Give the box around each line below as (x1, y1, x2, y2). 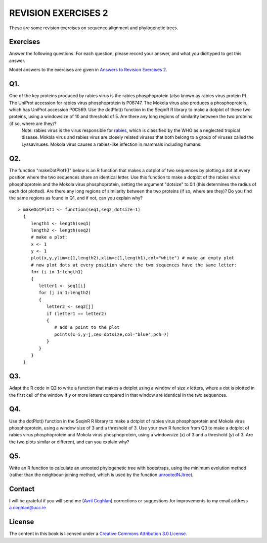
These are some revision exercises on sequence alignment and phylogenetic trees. (9, 25, 178, 31)
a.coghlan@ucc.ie (9, 505, 46, 511)
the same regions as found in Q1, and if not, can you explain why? (9, 195, 143, 201)
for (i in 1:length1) (31, 269, 84, 275)
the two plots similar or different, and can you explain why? (9, 439, 130, 445)
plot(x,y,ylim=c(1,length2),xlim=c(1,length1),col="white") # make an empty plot (31, 255, 234, 261)
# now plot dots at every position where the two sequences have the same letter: (31, 262, 237, 268)
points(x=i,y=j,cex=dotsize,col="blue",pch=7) (54, 331, 169, 337)
